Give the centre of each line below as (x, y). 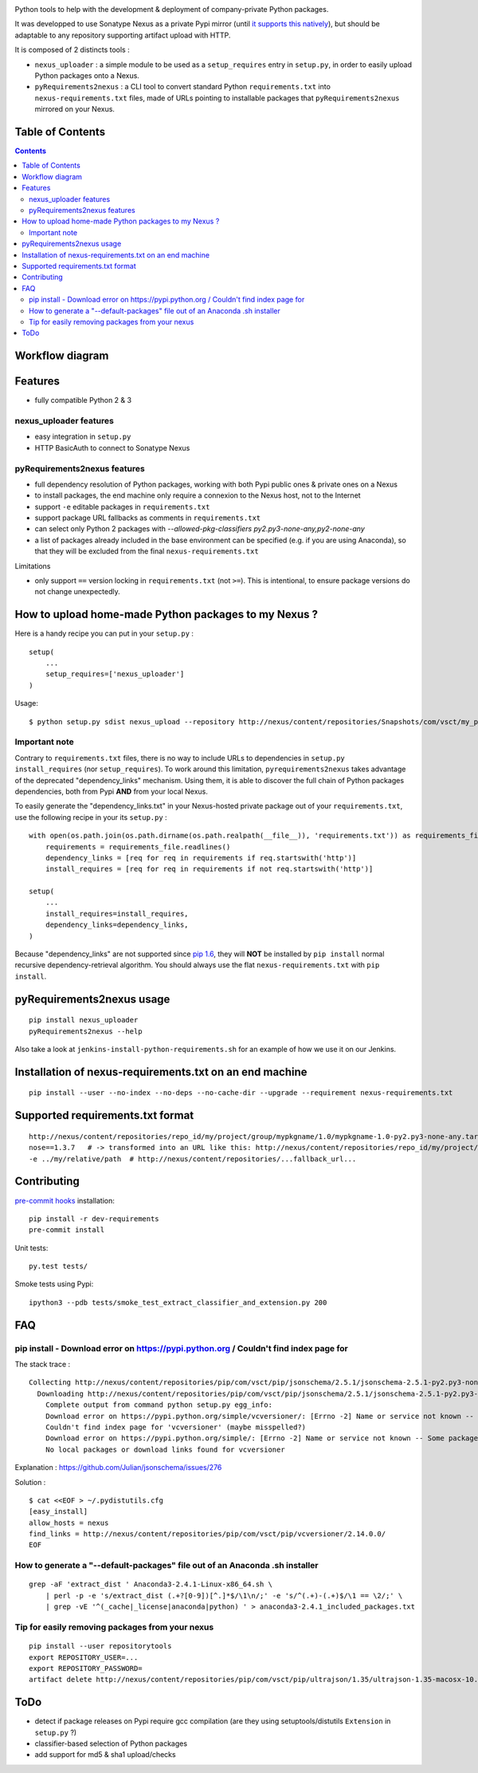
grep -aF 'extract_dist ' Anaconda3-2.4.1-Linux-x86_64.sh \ (151, 1584)
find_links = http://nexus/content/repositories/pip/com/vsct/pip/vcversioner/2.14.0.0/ (208, 1534)
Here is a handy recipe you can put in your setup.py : (104, 633)
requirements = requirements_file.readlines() (138, 847)
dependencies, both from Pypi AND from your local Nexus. (112, 791)
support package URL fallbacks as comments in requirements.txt (148, 518)
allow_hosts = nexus (69, 1523)
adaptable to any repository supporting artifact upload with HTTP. (123, 35)
